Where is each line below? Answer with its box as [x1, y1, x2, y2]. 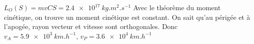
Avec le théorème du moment [133, 2, 221, 12]
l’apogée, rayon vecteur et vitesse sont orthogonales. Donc [4, 21, 178, 31]
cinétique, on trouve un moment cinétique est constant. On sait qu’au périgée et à [4, 12, 250, 22]
